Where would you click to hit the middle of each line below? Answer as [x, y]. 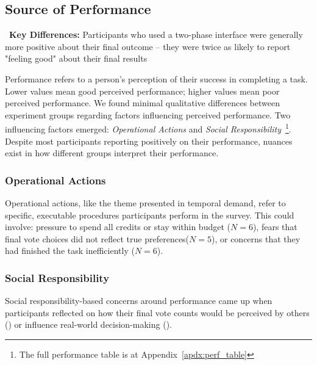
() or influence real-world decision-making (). [88, 324]
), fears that [275, 227]
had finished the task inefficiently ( [70, 251]
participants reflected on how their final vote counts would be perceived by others [157, 312]
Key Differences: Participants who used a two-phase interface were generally [156, 34]
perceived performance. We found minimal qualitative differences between [142, 103]
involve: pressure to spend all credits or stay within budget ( [118, 227]
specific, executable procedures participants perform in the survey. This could [150, 215]
